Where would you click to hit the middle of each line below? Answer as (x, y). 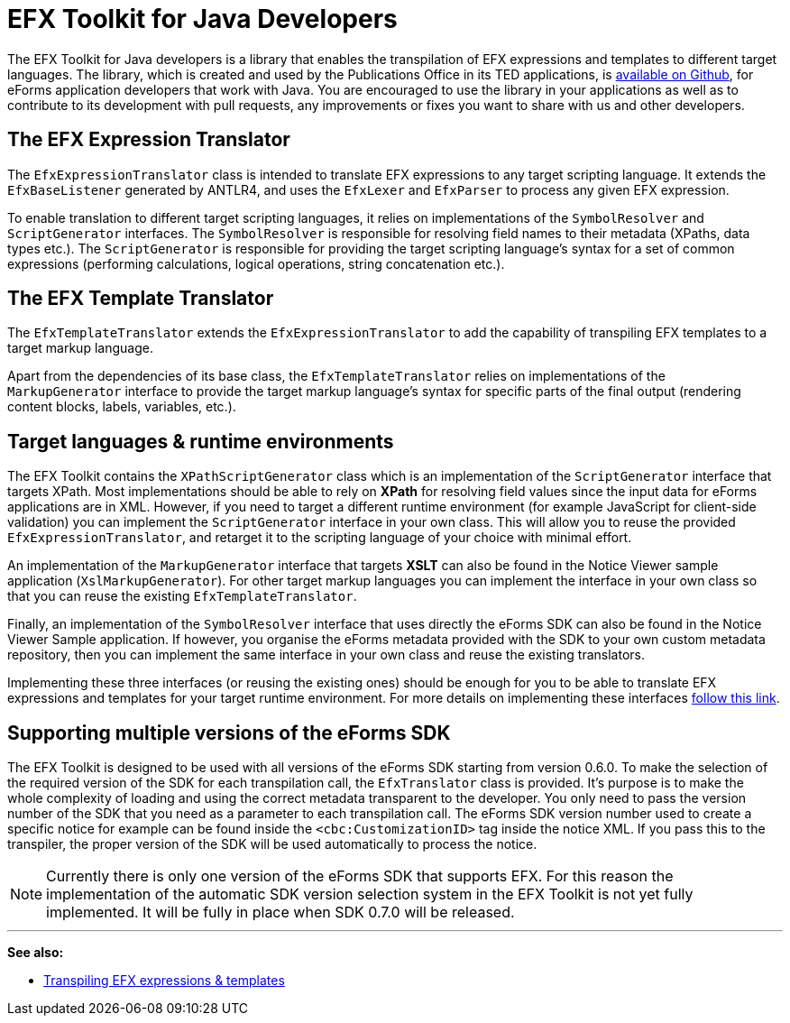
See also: (36, 953)
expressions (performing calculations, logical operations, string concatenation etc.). (256, 263)
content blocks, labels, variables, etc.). (122, 407)
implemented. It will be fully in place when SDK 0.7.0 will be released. (280, 912)
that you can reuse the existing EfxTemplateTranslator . (182, 596)
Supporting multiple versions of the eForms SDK (229, 733)
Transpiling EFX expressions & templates (164, 981)
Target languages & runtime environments (201, 441)
